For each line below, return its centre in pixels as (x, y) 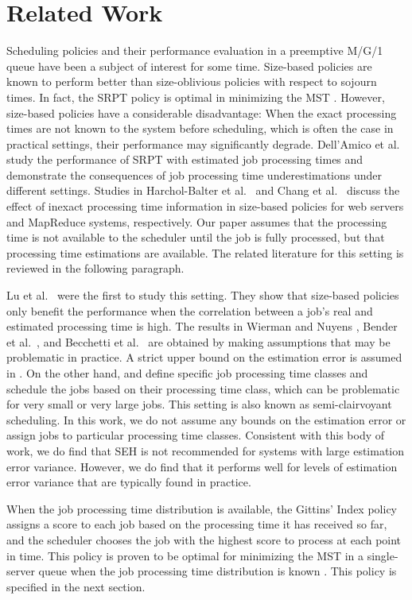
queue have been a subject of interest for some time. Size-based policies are (189, 66)
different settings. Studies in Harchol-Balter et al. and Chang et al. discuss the (203, 190)
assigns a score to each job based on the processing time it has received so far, (197, 524)
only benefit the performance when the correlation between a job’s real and (190, 310)
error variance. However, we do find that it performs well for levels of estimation (202, 466)
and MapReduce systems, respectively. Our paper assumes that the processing (197, 221)
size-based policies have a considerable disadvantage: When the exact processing (202, 112)
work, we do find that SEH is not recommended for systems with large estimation (206, 450)
